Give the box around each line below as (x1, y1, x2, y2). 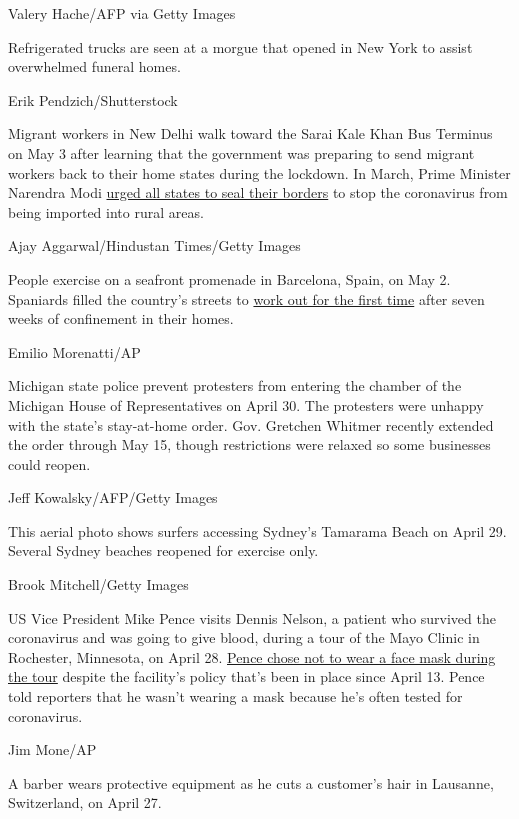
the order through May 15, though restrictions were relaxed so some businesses (8, 434, 491, 455)
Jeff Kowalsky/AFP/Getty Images (8, 487, 218, 508)
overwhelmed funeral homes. (8, 56, 181, 77)
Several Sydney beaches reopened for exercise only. (8, 540, 319, 561)
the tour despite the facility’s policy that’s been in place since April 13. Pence (8, 666, 485, 687)
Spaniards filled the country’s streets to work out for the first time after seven (8, 288, 485, 309)
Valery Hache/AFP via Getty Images (8, 3, 236, 23)
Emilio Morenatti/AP (8, 341, 141, 362)
